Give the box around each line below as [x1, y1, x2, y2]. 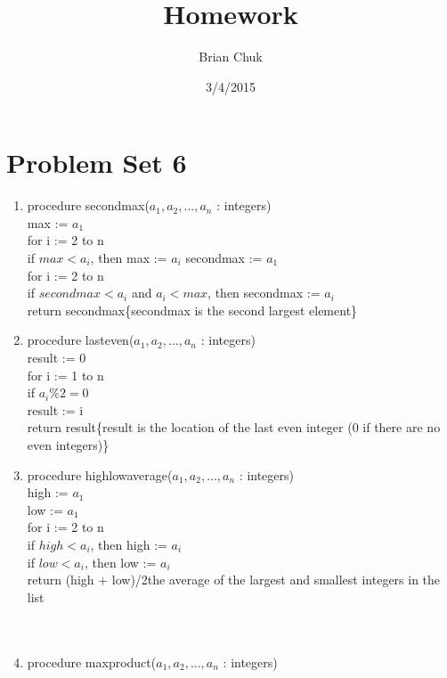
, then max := [90, 249, 167, 267]
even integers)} [27, 435, 110, 453]
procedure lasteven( [27, 331, 134, 349]
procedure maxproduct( [27, 652, 157, 671]
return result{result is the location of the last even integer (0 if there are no [27, 418, 441, 437]
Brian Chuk [199, 47, 263, 66]
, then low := [84, 552, 157, 571]
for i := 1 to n [27, 365, 104, 384]
